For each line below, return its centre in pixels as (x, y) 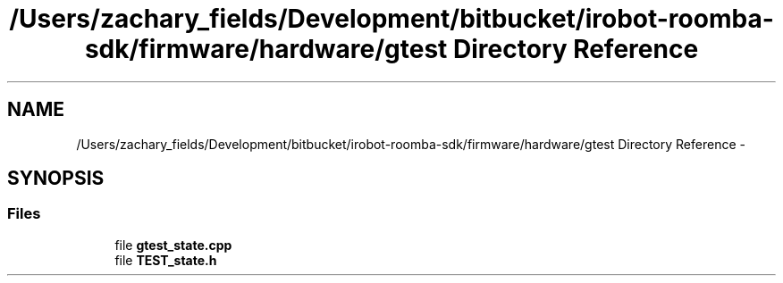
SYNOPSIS (56, 179)
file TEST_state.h (166, 260)
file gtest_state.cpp (173, 245)
